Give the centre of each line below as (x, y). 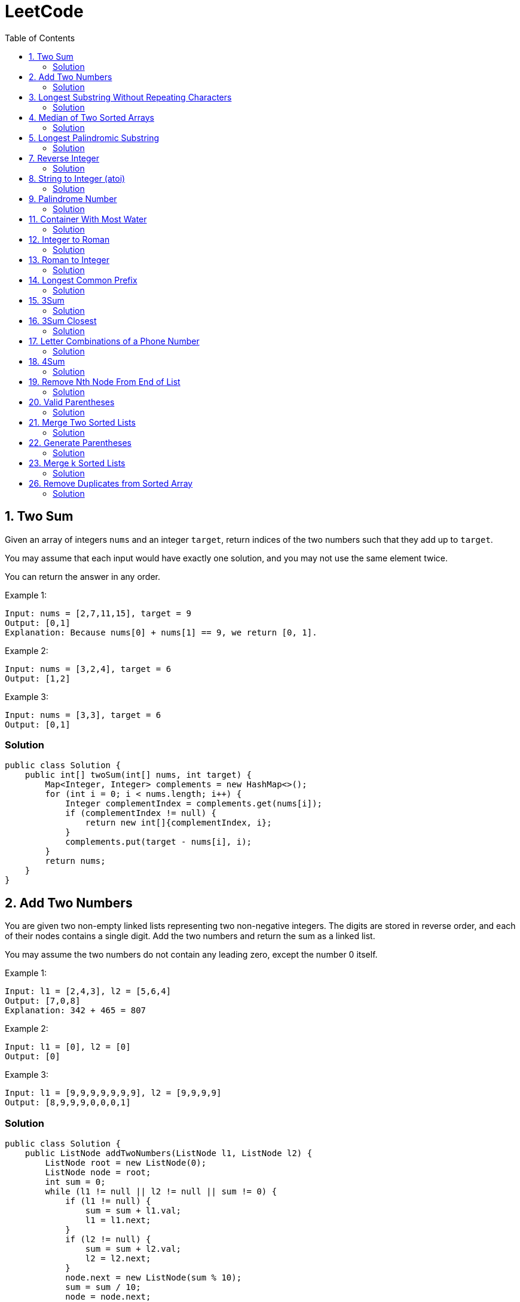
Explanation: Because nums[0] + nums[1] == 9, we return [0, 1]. (161, 632)
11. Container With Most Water (88, 219)
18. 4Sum (47, 361)
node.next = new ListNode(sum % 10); (154, 1277)
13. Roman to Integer (69, 259)
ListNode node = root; (98, 1172)
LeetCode (44, 11)
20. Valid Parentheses (72, 402)
